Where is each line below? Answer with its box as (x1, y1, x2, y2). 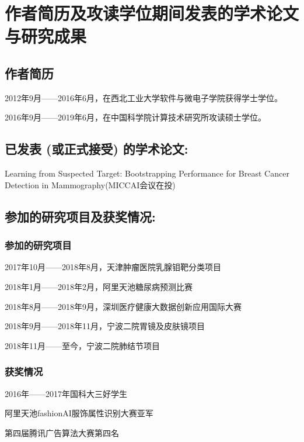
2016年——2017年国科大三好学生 (5, 387, 127, 399)
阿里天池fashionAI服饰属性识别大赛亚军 (5, 407, 153, 419)
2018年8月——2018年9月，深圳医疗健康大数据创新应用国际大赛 (5, 300, 242, 312)
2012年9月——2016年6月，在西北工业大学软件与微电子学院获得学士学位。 (5, 91, 282, 103)
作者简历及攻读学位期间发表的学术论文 (5, 1, 299, 25)
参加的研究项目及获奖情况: (5, 207, 156, 225)
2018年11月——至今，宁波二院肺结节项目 (5, 339, 160, 351)
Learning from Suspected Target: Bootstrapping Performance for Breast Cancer (5, 167, 289, 179)
